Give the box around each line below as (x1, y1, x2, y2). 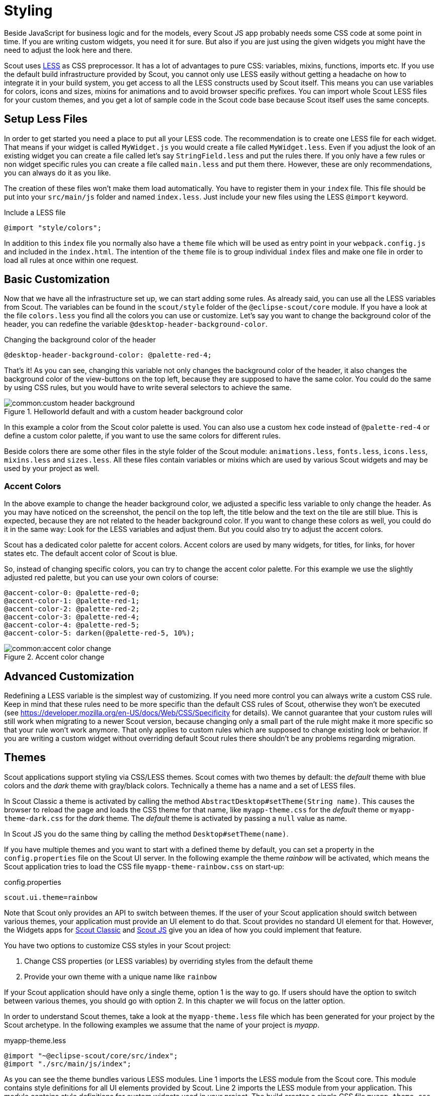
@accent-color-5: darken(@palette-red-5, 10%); (4, 629, 195, 637)
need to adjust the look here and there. (4, 45, 133, 54)
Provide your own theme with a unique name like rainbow (24, 972, 217, 981)
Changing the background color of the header (4, 335, 156, 344)
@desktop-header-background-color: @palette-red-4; (4, 351, 212, 359)
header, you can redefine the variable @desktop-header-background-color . (4, 320, 268, 329)
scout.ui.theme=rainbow (4, 893, 98, 901)
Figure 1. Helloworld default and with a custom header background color (4, 407, 243, 416)
